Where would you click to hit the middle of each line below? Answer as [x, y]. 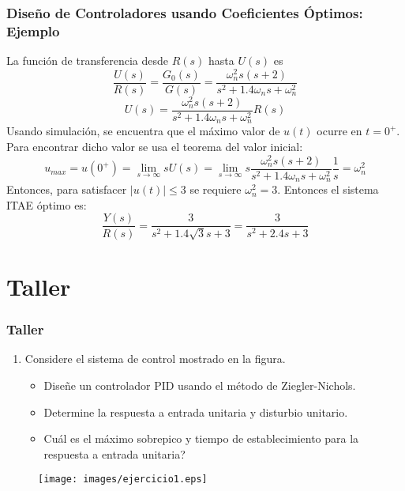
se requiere [216, 189]
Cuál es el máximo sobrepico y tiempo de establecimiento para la [201, 438]
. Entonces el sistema [328, 189]
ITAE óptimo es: [47, 204]
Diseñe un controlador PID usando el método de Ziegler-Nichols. [200, 385]
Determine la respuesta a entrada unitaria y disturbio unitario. [196, 412]
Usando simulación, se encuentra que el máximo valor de [143, 131]
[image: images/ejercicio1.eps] [123, 480]
